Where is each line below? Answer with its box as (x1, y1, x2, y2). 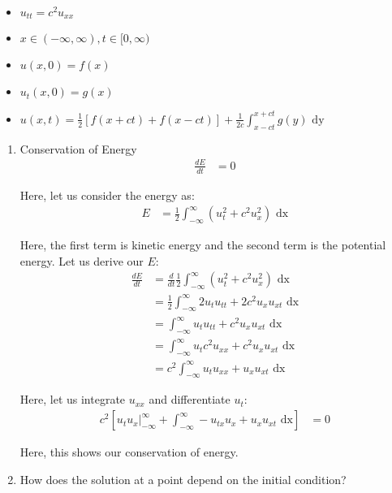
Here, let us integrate (19, 391, 126, 408)
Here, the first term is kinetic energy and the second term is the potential (19, 236, 386, 253)
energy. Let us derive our (19, 252, 144, 269)
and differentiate (149, 391, 230, 408)
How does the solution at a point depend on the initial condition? (19, 470, 347, 487)
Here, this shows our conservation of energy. (19, 443, 239, 461)
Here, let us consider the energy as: (19, 186, 195, 203)
